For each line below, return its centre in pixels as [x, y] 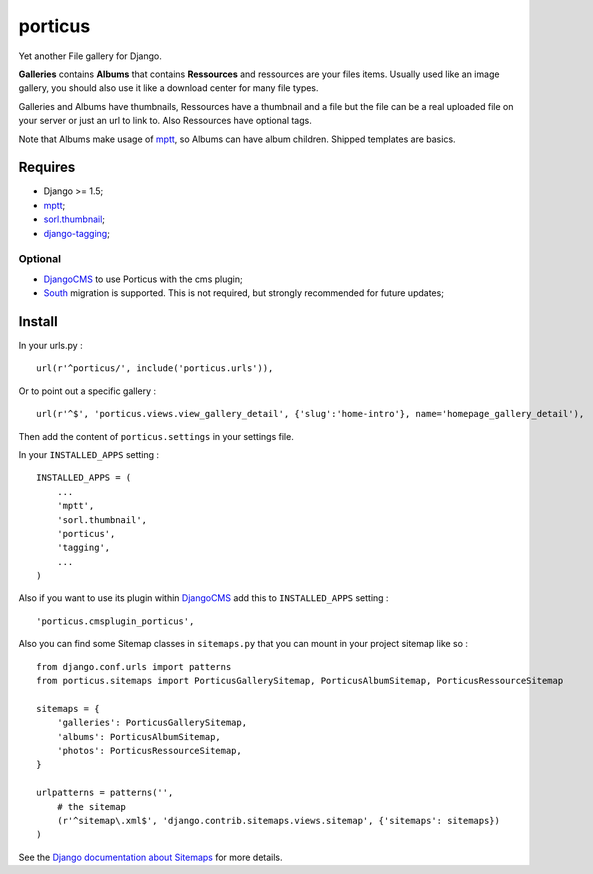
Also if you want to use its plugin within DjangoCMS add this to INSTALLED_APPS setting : [203, 598]
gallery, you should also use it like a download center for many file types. [168, 88]
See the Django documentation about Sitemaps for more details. [151, 857]
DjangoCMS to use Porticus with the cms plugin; [143, 279]
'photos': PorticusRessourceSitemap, [149, 750]
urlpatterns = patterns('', [105, 793]
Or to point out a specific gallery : [87, 391]
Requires [47, 167]
